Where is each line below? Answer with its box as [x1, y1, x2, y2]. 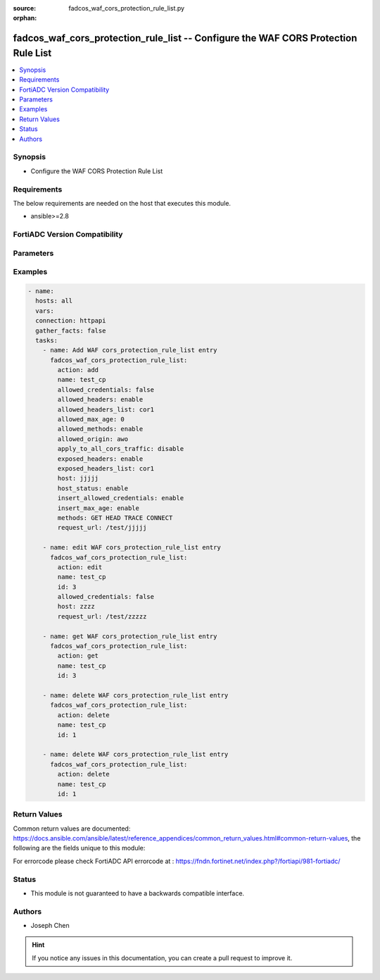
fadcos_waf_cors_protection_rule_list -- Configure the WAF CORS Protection [13, 32, 357, 44]
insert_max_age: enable [57, 504, 140, 512]
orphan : [13, 14, 37, 23]
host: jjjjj [57, 474, 99, 483]
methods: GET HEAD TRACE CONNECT [57, 514, 173, 521]
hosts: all [35, 297, 73, 305]
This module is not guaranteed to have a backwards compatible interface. [30, 888, 245, 898]
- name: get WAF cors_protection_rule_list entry [42, 632, 217, 640]
